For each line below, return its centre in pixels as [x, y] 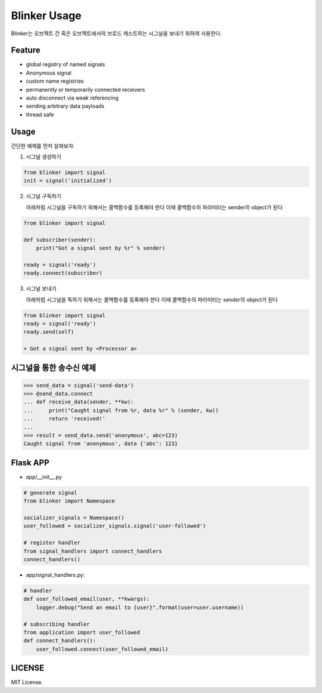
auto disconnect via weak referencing [72, 98]
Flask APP [30, 463]
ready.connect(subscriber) [63, 273]
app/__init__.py [44, 477]
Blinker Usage [46, 15]
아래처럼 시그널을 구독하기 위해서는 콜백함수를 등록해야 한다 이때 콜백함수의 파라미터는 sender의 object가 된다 [154, 207]
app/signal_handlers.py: [55, 575]
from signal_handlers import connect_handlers [93, 551]
